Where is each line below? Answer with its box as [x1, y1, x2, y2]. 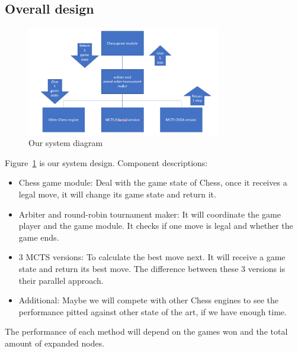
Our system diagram [28, 137, 103, 149]
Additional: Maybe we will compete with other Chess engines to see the [18, 294, 278, 306]
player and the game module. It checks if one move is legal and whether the [18, 219, 293, 232]
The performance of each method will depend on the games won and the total [5, 325, 288, 338]
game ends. [18, 231, 59, 243]
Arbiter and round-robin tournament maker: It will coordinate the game [18, 208, 281, 220]
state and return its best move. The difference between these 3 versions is [18, 262, 286, 274]
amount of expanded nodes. [5, 336, 105, 349]
